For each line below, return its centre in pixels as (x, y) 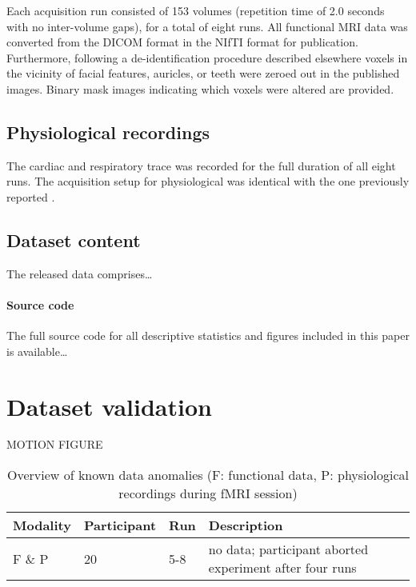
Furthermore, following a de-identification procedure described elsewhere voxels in (207, 57)
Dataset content (74, 240)
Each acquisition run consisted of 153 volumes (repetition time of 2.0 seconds (196, 10)
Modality (42, 525)
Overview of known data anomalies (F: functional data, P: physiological (208, 475)
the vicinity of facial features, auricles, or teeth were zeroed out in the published (203, 73)
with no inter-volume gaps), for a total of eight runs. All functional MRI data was (207, 26)
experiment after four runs (282, 568)
